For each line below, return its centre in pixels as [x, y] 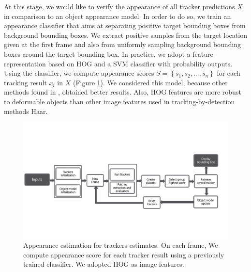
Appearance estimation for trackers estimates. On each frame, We [121, 245]
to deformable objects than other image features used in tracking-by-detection [119, 101]
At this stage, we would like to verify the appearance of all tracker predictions [119, 6]
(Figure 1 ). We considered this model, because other [150, 82]
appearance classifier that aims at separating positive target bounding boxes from [125, 25]
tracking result [25, 82]
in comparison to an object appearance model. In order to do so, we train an [118, 16]
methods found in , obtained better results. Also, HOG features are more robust [123, 92]
